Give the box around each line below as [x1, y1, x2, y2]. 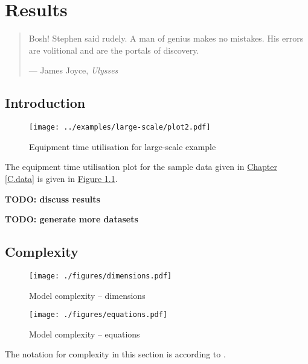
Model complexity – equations [29, 327, 140, 340]
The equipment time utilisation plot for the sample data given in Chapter [5, 160, 277, 173]
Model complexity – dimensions [29, 289, 146, 301]
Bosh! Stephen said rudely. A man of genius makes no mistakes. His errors [28, 32, 304, 45]
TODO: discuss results [5, 192, 100, 205]
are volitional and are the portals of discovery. [28, 43, 199, 56]
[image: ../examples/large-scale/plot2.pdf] [29, 123, 211, 132]
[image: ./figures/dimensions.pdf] [29, 271, 172, 280]
